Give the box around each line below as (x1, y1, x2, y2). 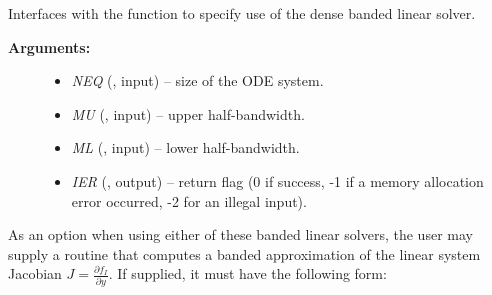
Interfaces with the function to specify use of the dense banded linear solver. (8, 3, 476, 23)
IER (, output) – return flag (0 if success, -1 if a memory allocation (71, 170, 484, 191)
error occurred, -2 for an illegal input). (71, 190, 307, 211)
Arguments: (8, 36, 91, 57)
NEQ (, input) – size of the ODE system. (71, 70, 324, 91)
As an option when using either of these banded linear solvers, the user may (8, 224, 473, 245)
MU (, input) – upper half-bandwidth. (71, 103, 305, 124)
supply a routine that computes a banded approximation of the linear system (8, 243, 481, 264)
